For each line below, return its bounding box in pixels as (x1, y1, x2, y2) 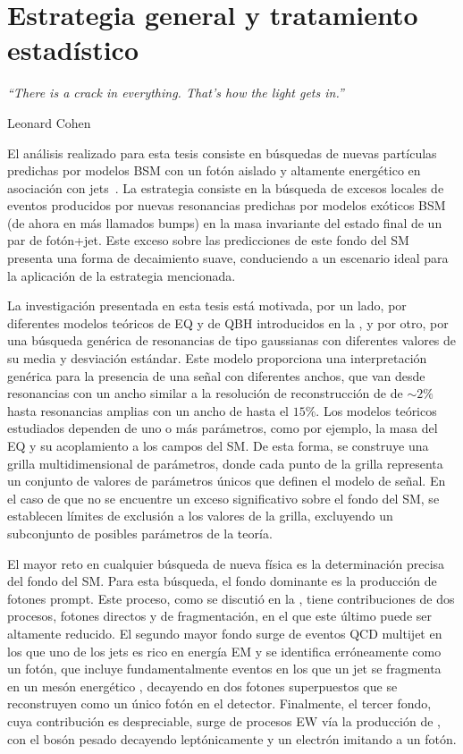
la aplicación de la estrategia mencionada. (7, 266, 236, 284)
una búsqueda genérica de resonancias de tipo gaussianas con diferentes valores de (7, 331, 457, 350)
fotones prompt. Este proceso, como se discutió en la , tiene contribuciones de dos (7, 589, 455, 607)
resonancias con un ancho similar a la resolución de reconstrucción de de (7, 384, 403, 402)
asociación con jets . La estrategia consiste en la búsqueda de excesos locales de (7, 178, 444, 197)
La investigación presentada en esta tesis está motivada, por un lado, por (7, 296, 407, 315)
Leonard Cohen (7, 113, 91, 131)
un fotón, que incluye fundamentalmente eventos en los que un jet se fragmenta (7, 659, 442, 678)
